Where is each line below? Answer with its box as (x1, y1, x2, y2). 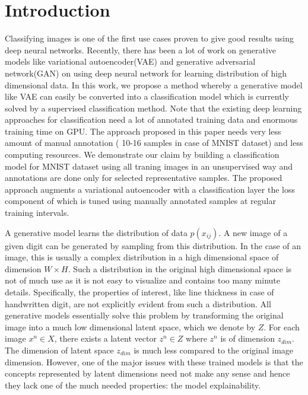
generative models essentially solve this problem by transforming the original (5, 309, 284, 321)
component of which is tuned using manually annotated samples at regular (5, 195, 276, 207)
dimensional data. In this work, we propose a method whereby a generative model (5, 78, 303, 91)
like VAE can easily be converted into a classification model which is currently (5, 90, 289, 103)
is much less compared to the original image (134, 343, 294, 356)
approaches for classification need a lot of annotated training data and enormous (5, 113, 298, 126)
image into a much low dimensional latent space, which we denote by (5, 320, 256, 333)
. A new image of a (218, 226, 288, 238)
